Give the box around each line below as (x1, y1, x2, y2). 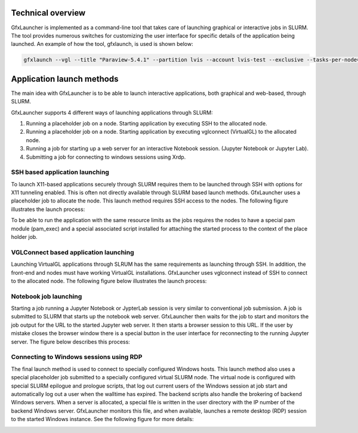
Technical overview (11, 8, 86, 18)
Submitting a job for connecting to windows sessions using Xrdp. (26, 153, 186, 161)
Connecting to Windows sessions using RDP (11, 353, 143, 361)
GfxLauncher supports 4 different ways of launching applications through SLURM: (11, 109, 213, 116)
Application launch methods (11, 73, 119, 84)
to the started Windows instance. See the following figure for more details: (11, 416, 194, 423)
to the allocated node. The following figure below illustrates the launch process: (11, 277, 207, 284)
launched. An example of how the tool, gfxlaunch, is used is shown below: (11, 41, 193, 48)
